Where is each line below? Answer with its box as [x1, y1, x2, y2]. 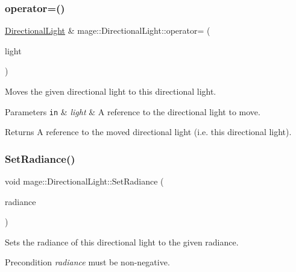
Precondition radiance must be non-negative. [5, 256, 170, 268]
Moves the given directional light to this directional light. [5, 85, 216, 97]
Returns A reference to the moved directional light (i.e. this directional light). [5, 125, 292, 138]
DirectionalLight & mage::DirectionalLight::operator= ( [5, 24, 210, 37]
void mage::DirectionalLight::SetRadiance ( [5, 175, 164, 188]
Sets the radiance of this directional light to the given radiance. [5, 235, 239, 248]
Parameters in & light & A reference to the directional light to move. [5, 105, 260, 118]
